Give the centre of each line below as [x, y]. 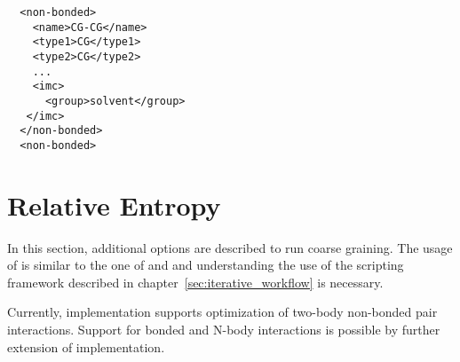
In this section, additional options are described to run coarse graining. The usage [230, 247]
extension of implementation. [86, 346]
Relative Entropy [114, 205]
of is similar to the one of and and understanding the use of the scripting [206, 265]
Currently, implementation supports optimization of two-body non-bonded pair [222, 312]
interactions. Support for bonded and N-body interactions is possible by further [224, 330]
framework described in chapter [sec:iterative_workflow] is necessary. [195, 282]
